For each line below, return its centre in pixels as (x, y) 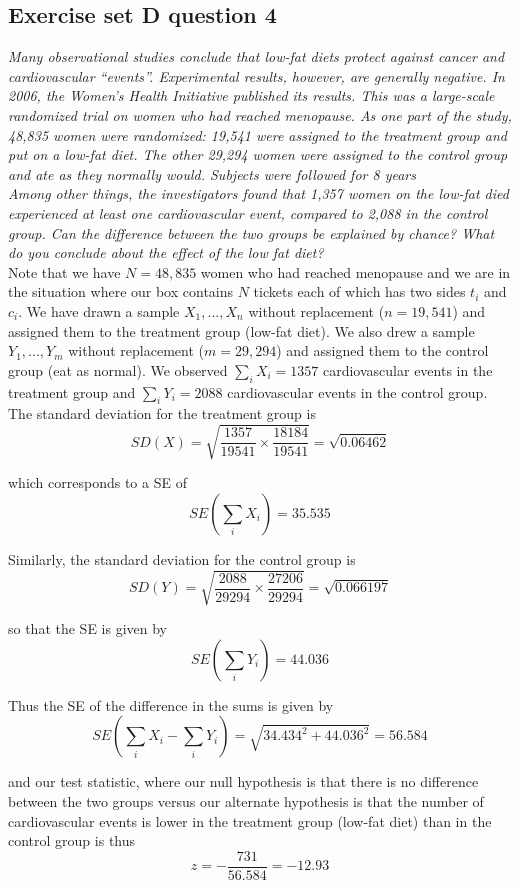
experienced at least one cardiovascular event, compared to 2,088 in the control (248, 212)
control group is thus (72, 840)
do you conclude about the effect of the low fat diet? (166, 252)
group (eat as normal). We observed (118, 369)
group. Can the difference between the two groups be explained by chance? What (251, 232)
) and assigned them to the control (382, 350)
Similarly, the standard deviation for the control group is (182, 559)
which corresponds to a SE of (97, 482)
